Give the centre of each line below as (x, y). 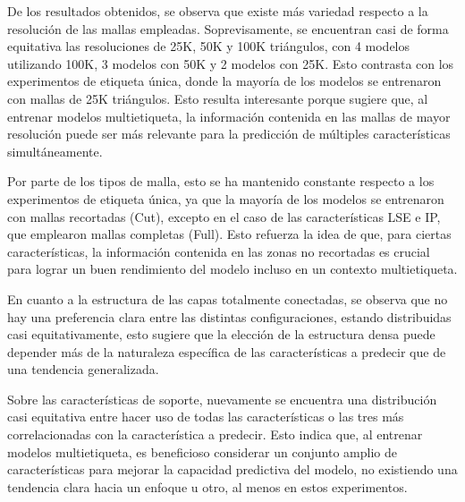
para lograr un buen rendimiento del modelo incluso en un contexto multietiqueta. (232, 269)
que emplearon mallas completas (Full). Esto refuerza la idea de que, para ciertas (229, 234)
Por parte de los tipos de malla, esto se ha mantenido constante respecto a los (221, 181)
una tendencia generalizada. (83, 369)
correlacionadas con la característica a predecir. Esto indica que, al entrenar (215, 434)
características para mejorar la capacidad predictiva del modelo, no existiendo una (232, 469)
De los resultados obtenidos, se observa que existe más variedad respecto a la (218, 11)
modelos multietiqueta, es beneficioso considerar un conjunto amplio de (202, 451)
